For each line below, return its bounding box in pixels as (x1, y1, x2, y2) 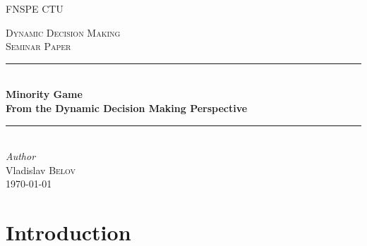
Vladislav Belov (6, 162, 76, 177)
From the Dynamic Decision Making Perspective (6, 100, 248, 115)
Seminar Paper (6, 39, 71, 54)
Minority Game (6, 87, 83, 102)
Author (6, 149, 36, 164)
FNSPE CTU (6, 1, 64, 16)
